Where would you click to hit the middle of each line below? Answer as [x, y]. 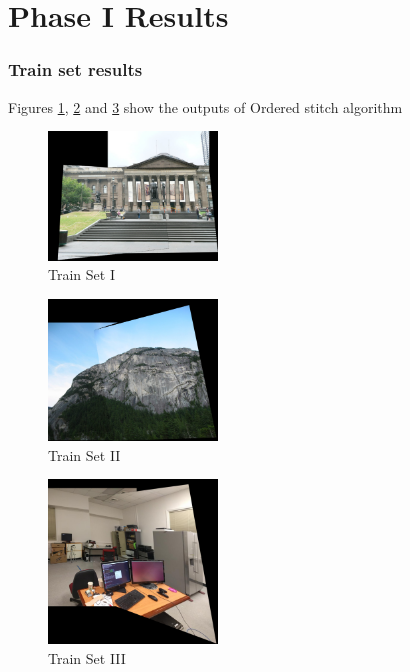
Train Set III [87, 657]
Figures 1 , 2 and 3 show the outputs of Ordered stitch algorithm [205, 106]
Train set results [75, 69]
